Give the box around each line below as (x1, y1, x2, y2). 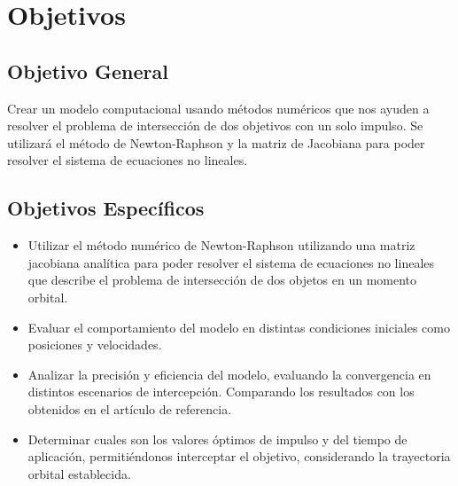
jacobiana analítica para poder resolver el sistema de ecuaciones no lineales (27, 253, 435, 271)
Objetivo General (7, 57, 168, 84)
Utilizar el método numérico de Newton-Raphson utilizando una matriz (27, 236, 415, 255)
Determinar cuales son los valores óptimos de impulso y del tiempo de (27, 429, 408, 448)
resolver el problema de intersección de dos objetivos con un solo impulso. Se (7, 116, 423, 135)
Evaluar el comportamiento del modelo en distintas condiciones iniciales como (27, 317, 450, 336)
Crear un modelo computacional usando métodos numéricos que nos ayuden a (7, 98, 430, 117)
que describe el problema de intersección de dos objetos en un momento (27, 270, 417, 289)
